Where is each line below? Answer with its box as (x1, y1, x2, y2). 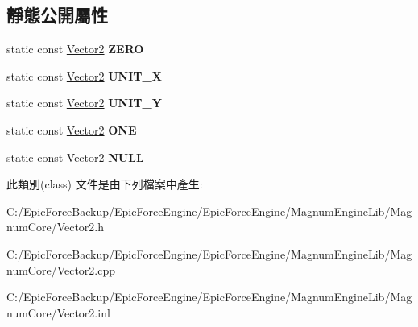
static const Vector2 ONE (6, 121, 137, 138)
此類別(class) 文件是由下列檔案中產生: (6, 176, 203, 192)
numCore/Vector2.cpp (6, 261, 116, 278)
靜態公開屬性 (6, 2, 108, 27)
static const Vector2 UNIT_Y (6, 94, 162, 111)
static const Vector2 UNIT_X (6, 67, 162, 84)
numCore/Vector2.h (6, 218, 105, 235)
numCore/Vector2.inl (6, 304, 110, 321)
